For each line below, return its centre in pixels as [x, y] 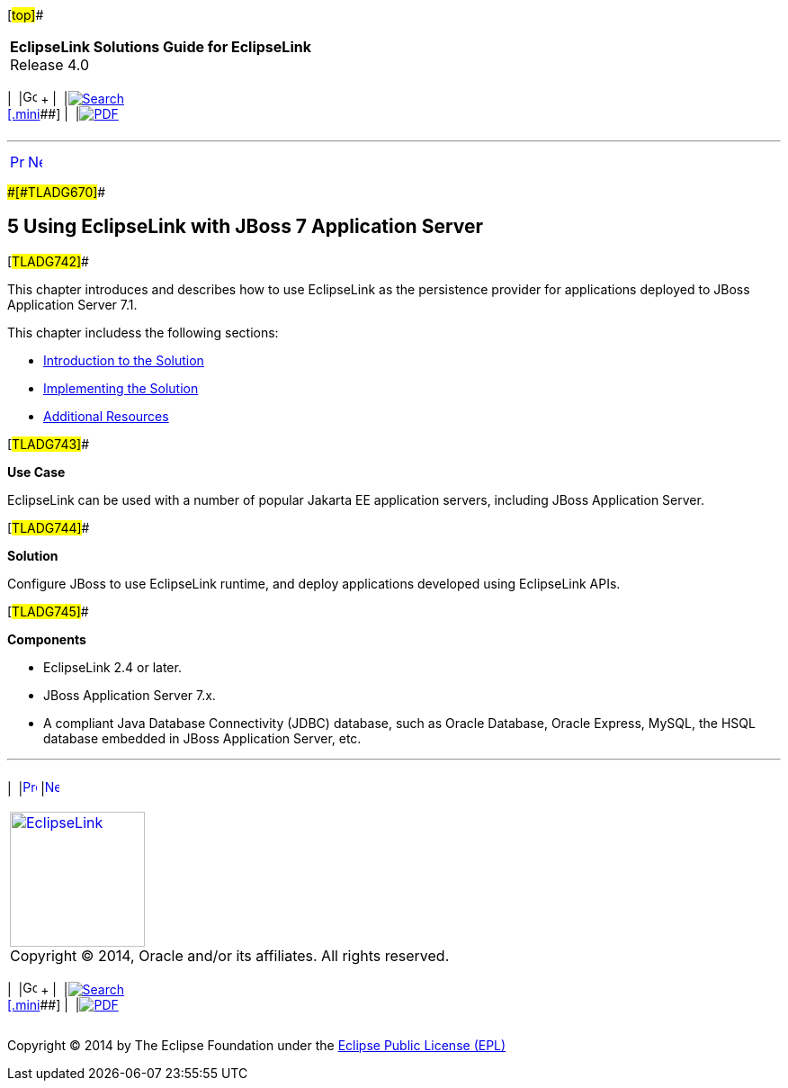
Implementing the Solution [121, 388]
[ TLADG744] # [49, 527]
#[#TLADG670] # [57, 192]
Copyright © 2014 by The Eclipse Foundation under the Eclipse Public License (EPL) [257, 1045]
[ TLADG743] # [49, 444]
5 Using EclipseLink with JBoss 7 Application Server [246, 227]
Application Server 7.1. [72, 304]
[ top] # [26, 15]
